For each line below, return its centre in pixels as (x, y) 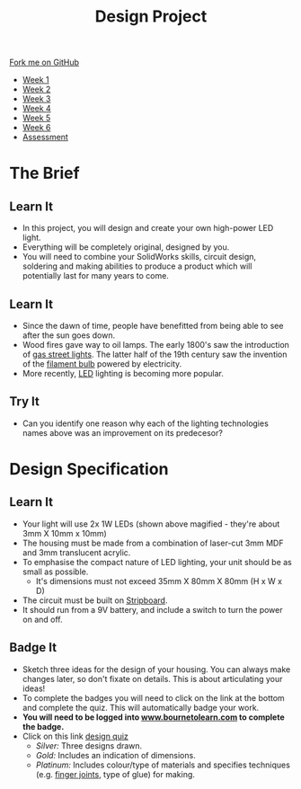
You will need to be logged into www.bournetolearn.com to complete (153, 717)
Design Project (151, 17)
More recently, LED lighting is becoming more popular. (123, 373)
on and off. (42, 619)
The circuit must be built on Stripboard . (95, 600)
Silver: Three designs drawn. (89, 745)
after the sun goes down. (68, 335)
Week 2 (36, 89)
